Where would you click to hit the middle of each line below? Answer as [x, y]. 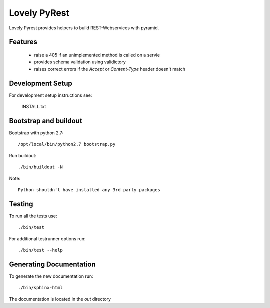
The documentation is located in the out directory [60, 299]
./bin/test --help [41, 250]
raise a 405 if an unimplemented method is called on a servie [97, 55]
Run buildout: [23, 155]
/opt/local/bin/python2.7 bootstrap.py [67, 144]
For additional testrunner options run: [47, 239]
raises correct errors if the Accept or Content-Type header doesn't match [110, 69]
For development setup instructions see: [51, 95]
